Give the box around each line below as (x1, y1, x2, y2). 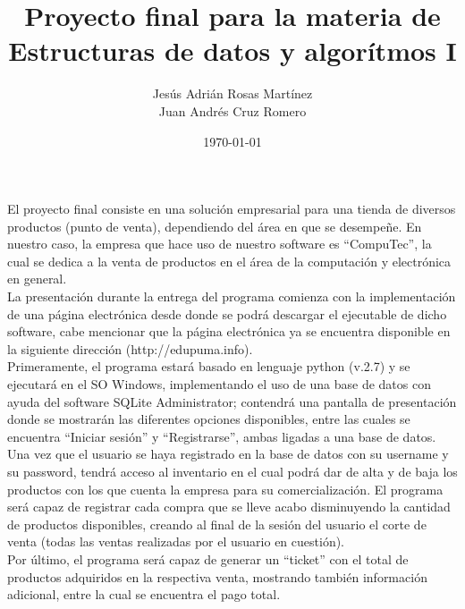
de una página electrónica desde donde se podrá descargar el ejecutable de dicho (7, 304, 447, 323)
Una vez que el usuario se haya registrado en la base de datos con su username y (7, 444, 449, 463)
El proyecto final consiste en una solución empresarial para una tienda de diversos (7, 199, 456, 218)
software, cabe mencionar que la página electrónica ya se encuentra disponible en (7, 322, 451, 341)
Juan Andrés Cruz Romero (158, 101, 307, 120)
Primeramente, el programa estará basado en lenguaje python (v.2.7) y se (7, 357, 410, 376)
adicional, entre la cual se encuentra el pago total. (7, 585, 281, 604)
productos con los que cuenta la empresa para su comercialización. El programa (7, 479, 444, 498)
